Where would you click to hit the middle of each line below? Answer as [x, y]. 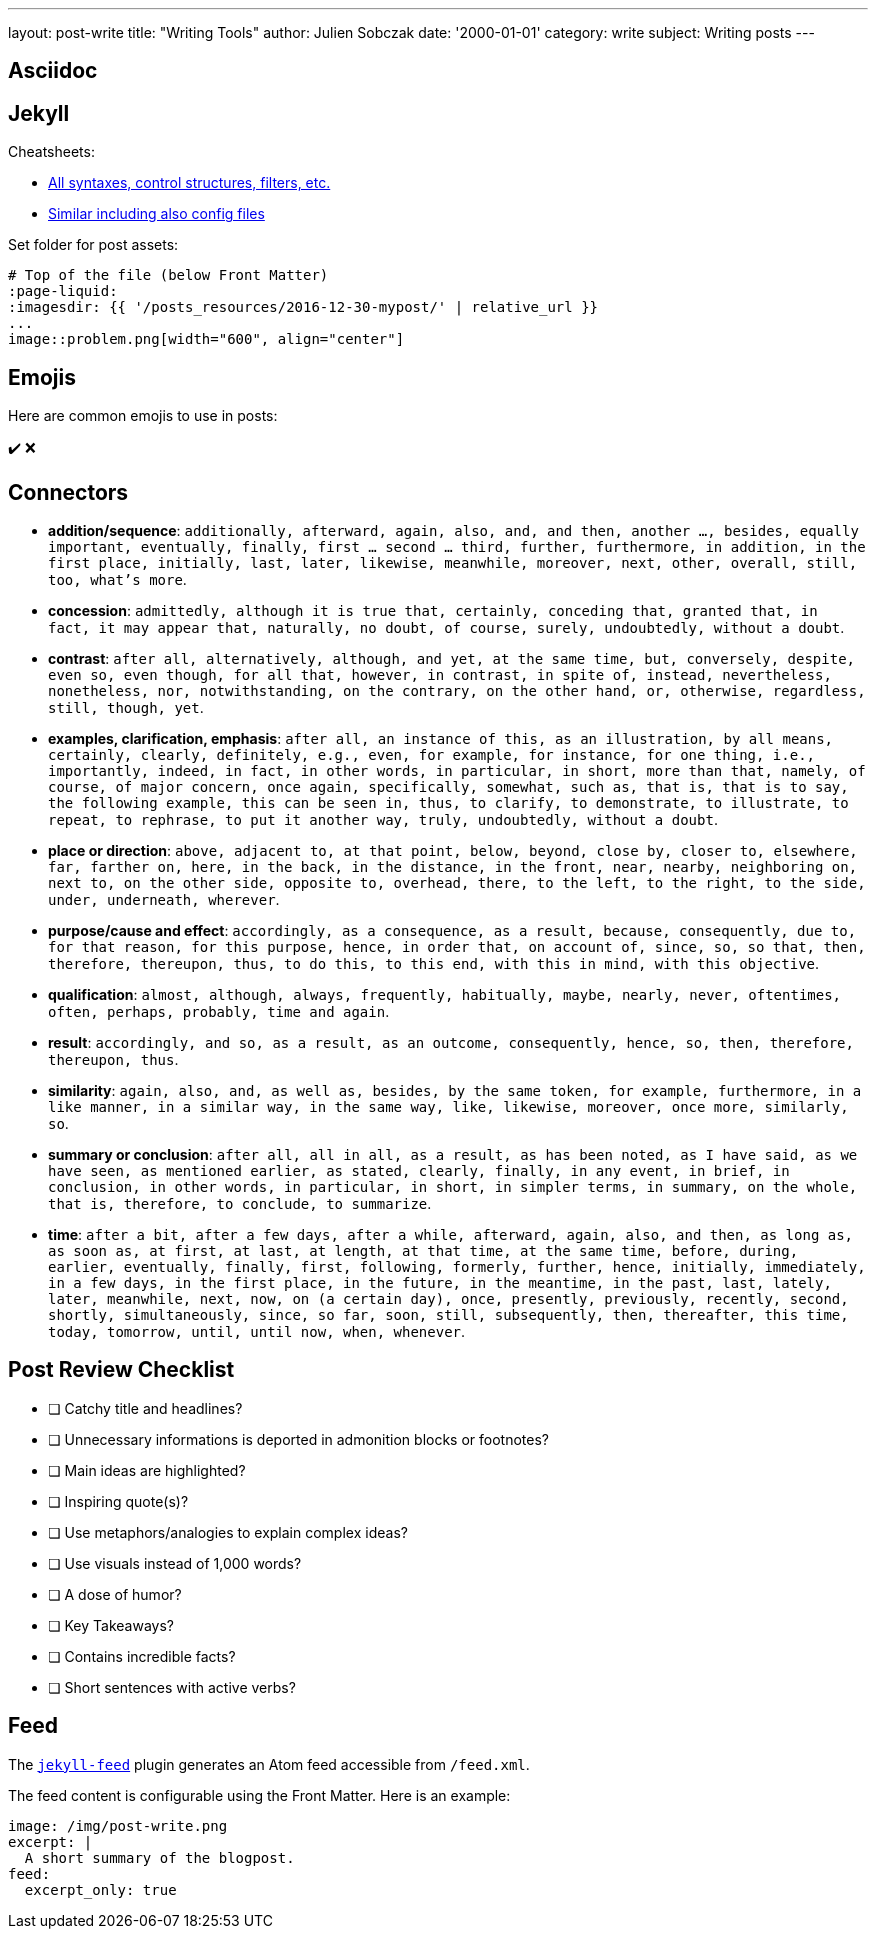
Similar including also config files [156, 214]
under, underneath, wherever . [164, 899]
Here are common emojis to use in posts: [143, 416]
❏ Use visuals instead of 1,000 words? [175, 1563]
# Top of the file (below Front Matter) [168, 275]
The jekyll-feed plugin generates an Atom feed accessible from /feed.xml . [269, 1764]
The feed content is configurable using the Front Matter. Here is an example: [259, 1795]
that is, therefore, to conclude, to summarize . [240, 1203]
